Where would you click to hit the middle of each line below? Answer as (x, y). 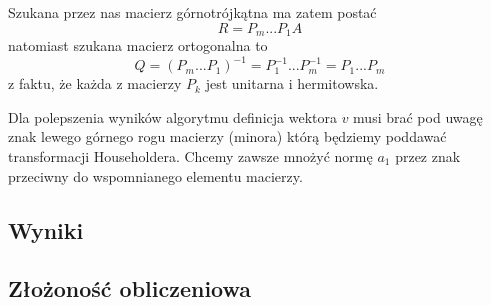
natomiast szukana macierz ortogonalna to (138, 45)
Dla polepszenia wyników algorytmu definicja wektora (172, 116)
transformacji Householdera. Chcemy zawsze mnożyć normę (190, 155)
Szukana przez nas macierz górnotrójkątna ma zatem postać (192, 12)
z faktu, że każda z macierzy (95, 83)
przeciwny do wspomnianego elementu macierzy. (155, 175)
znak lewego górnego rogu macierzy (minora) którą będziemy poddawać (227, 136)
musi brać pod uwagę (418, 116)
